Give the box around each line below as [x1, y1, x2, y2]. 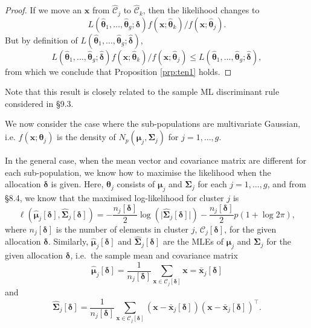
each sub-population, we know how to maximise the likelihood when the [5, 166, 271, 178]
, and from [267, 178, 306, 190]
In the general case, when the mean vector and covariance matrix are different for [5, 154, 307, 167]
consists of [117, 178, 155, 190]
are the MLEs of [162, 235, 224, 248]
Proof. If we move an [5, 4, 82, 16]
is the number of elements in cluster [56, 222, 188, 235]
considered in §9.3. [5, 97, 74, 109]
